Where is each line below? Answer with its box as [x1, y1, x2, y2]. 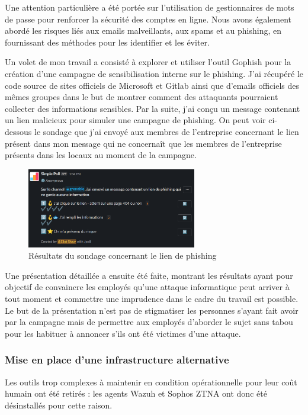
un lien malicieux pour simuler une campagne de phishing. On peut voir [5, 114, 266, 126]
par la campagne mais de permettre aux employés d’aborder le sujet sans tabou [5, 316, 293, 328]
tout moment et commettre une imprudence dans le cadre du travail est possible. [5, 292, 299, 305]
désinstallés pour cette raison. [5, 398, 113, 411]
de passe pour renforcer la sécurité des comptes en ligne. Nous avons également [5, 12, 292, 25]
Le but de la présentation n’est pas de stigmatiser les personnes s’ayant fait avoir [5, 304, 299, 316]
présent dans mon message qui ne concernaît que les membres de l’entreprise [5, 137, 282, 149]
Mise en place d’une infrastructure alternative [5, 352, 229, 367]
